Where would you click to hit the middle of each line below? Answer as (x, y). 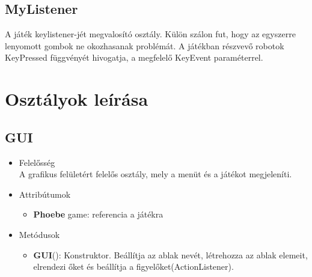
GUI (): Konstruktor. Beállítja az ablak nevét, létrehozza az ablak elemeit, (170, 254)
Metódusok (39, 234)
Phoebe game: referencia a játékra (98, 214)
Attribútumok (45, 194)
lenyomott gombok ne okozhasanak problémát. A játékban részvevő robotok (145, 45)
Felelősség (37, 162)
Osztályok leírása (77, 99)
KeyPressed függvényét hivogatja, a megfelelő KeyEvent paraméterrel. (134, 57)
